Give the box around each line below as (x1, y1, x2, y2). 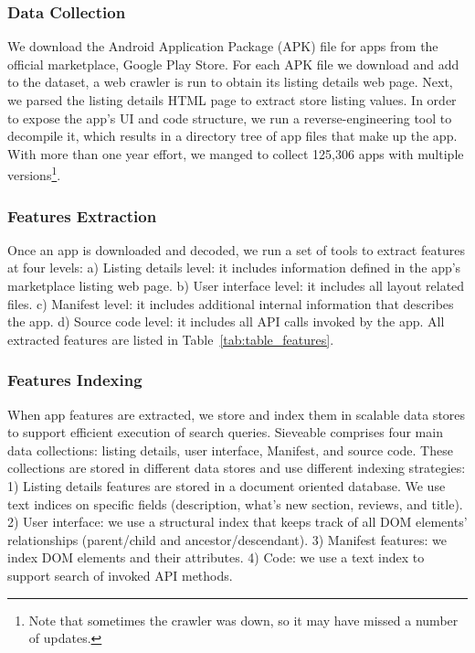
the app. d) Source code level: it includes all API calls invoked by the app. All (7, 312, 445, 331)
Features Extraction (7, 204, 157, 227)
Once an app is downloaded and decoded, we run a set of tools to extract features (7, 240, 465, 259)
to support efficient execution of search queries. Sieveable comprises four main (7, 423, 443, 442)
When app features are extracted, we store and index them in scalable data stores (7, 404, 466, 423)
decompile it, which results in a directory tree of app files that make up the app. (7, 126, 458, 145)
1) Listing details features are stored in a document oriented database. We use (7, 476, 446, 495)
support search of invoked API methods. (7, 565, 233, 584)
